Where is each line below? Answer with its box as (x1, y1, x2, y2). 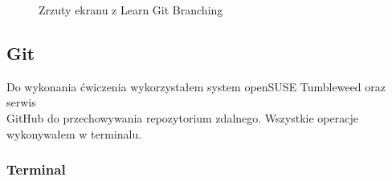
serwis (6, 94, 36, 111)
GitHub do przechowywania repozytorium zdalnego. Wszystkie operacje (6, 109, 358, 126)
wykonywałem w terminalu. (6, 125, 142, 142)
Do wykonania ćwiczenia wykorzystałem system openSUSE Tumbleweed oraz (6, 78, 386, 95)
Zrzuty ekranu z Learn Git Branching (39, 2, 223, 18)
